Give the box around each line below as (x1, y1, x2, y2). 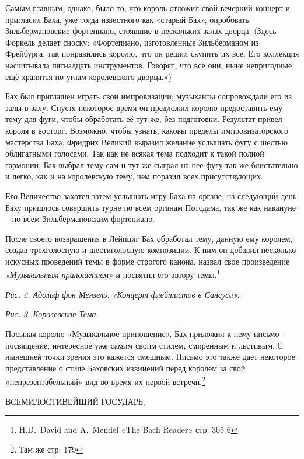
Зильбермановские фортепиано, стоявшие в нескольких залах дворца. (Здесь (5, 25, 277, 37)
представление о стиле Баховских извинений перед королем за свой (5, 361, 246, 374)
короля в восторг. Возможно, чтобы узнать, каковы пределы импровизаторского (5, 124, 289, 136)
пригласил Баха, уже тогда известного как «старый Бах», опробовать (5, 13, 249, 25)
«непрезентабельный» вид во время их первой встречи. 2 (5, 374, 206, 387)
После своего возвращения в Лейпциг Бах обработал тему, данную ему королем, (5, 232, 293, 244)
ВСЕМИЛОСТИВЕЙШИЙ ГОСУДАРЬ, (5, 395, 145, 407)
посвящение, (5, 339, 50, 351)
